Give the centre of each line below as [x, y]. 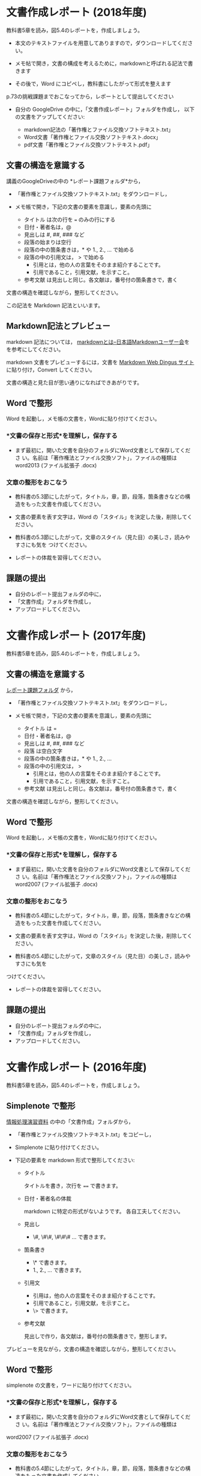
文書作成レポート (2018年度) [76, 12]
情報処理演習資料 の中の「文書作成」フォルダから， [70, 1121]
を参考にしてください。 [35, 349]
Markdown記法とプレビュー [58, 326]
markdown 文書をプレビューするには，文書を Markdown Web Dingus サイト [100, 362]
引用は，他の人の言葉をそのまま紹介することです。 [96, 1295]
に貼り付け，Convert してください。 [51, 369]
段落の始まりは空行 [48, 242]
